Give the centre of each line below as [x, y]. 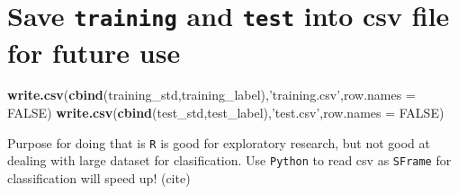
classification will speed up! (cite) [99, 177]
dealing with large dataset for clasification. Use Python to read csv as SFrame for [229, 160]
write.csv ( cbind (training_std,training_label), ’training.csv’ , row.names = [211, 95]
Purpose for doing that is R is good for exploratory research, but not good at [219, 142]
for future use [94, 52]
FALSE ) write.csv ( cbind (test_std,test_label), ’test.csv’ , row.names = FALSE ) [226, 113]
